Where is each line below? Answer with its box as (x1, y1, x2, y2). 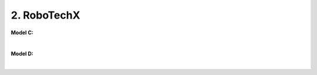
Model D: (11, 50, 33, 58)
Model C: (11, 29, 33, 36)
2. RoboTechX (11, 9, 80, 22)
